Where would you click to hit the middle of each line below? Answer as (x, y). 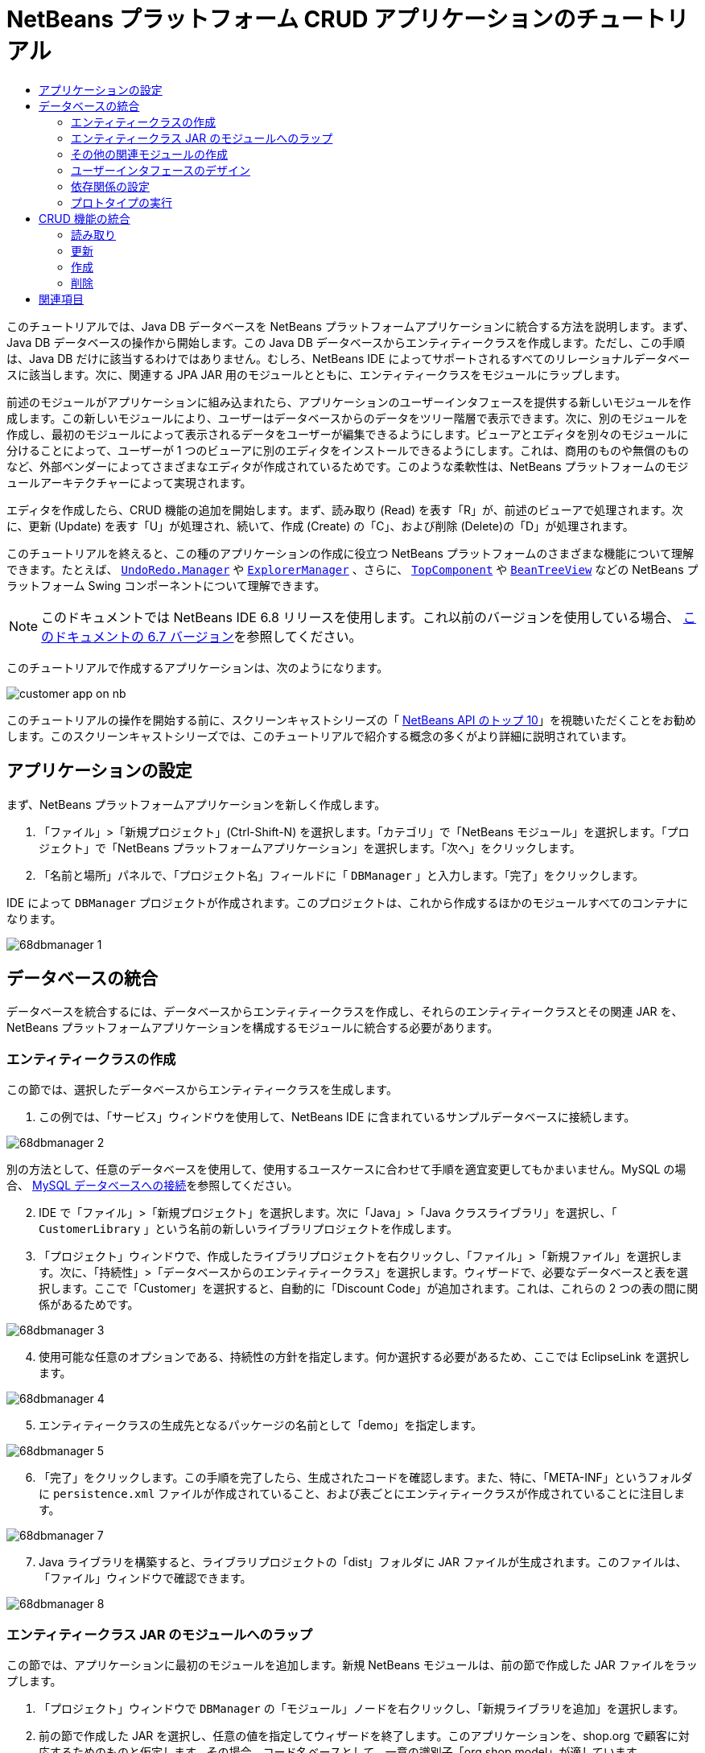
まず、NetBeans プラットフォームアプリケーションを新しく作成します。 (196, 804)
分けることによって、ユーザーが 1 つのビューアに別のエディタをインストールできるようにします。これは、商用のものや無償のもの (348, 450)
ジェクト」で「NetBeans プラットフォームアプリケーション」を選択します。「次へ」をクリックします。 (310, 848)
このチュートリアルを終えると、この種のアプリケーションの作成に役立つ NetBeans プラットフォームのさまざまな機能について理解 (350, 553)
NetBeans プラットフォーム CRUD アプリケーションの (291, 19)
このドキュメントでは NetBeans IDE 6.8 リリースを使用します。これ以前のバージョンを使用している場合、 (361, 617)
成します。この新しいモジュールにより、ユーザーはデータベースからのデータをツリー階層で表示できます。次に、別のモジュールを (347, 418)
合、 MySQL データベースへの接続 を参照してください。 (153, 1186)
